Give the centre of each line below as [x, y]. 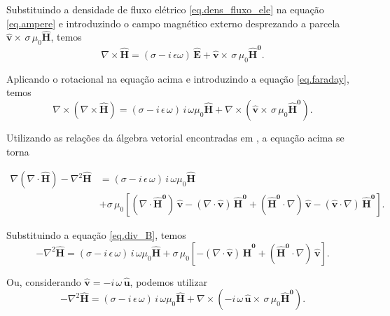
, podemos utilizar [169, 281]
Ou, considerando [44, 281]
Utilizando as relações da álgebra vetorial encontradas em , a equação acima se [175, 137]
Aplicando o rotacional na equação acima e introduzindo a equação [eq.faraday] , [178, 78]
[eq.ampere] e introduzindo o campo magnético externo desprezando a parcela [173, 23]
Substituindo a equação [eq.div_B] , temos [96, 235]
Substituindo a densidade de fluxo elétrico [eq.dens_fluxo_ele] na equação [165, 9]
